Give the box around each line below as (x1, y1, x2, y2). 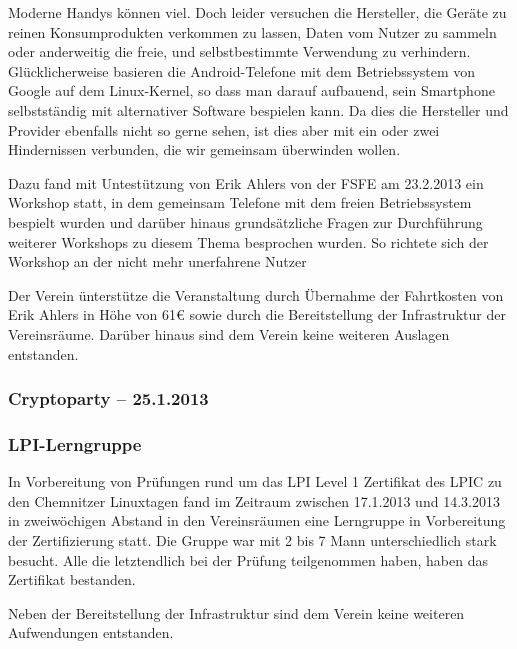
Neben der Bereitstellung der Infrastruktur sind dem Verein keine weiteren (8, 602, 465, 623)
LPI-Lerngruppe (8, 431, 142, 456)
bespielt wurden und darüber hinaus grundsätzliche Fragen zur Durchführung (8, 211, 483, 232)
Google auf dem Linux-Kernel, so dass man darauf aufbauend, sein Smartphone (8, 80, 495, 101)
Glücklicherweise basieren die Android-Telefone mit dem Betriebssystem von (8, 60, 476, 81)
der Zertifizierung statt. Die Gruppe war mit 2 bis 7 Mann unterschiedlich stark (8, 529, 497, 550)
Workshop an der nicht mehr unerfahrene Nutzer (8, 251, 307, 272)
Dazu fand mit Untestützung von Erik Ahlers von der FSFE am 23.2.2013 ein (8, 172, 484, 193)
